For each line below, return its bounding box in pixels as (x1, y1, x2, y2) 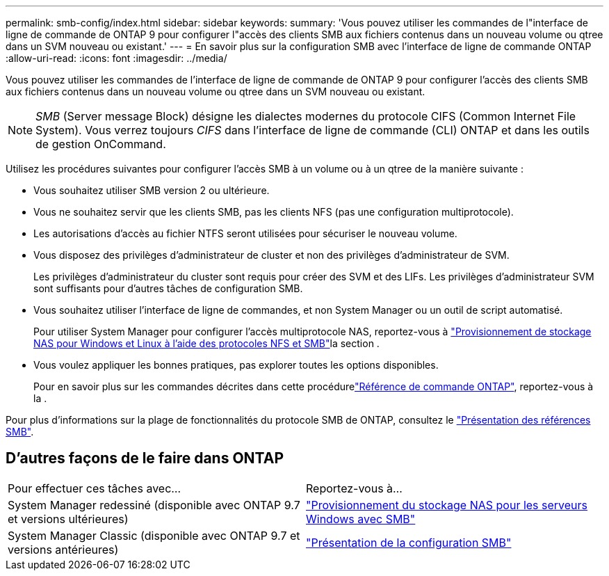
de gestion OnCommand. (35, 137, 166, 151)
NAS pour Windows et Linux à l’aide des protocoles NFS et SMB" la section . (33, 337, 380, 349)
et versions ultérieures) (8, 511, 129, 526)
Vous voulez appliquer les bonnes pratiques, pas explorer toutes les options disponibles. (33, 359, 439, 371)
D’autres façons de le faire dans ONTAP (6, 449, 284, 467)
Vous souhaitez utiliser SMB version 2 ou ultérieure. (33, 184, 270, 196)
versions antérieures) (8, 542, 119, 557)
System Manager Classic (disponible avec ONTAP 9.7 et (8, 528, 300, 543)
